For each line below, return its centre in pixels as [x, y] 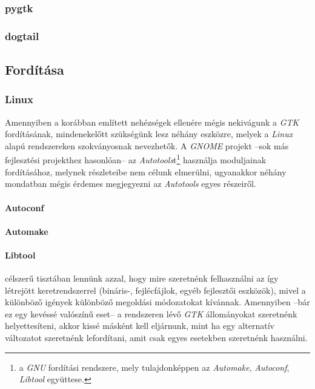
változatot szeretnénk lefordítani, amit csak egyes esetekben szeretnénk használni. [156, 338]
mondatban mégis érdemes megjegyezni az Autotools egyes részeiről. [131, 184]
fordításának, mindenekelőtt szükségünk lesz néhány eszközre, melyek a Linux [149, 134]
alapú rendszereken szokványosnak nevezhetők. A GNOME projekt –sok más [147, 145]
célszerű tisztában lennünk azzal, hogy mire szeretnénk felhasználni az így [142, 278]
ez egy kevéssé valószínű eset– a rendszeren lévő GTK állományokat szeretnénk [151, 313]
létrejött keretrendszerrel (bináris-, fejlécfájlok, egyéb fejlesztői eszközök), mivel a [155, 290]
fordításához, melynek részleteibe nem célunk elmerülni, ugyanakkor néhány [146, 171]
